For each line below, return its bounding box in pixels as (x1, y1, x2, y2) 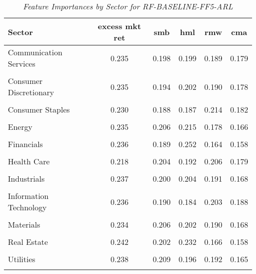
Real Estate (8, 236, 48, 247)
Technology (8, 201, 47, 213)
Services (8, 58, 35, 69)
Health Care (8, 156, 50, 167)
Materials (8, 219, 40, 230)
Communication (8, 46, 63, 58)
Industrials (8, 173, 45, 184)
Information (8, 190, 49, 201)
